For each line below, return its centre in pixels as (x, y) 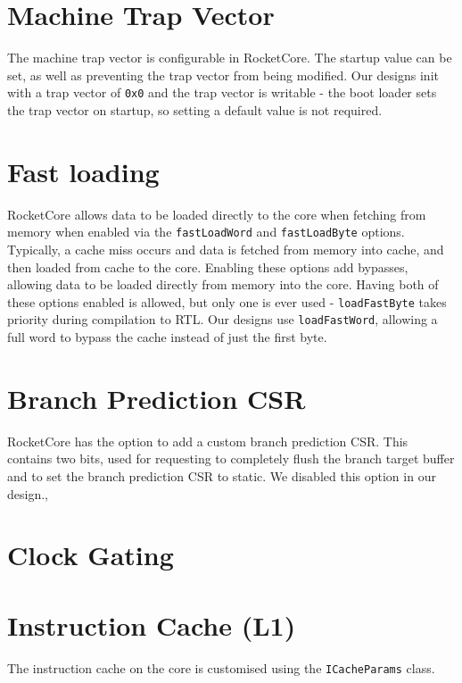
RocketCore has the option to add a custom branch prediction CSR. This (208, 441)
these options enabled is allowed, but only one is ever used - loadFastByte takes (227, 301)
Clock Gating (91, 555)
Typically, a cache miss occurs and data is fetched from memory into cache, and (226, 249)
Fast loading (83, 171)
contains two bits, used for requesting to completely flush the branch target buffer (231, 458)
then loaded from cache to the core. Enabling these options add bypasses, (208, 267)
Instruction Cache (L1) (152, 625)
